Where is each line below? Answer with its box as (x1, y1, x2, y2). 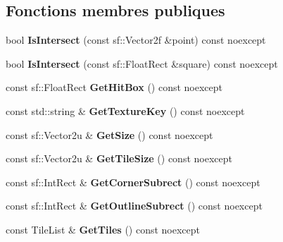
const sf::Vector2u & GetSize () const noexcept (6, 127, 213, 142)
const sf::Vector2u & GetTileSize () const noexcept (6, 151, 232, 166)
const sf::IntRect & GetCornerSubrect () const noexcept (6, 174, 260, 189)
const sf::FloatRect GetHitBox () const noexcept (6, 80, 223, 95)
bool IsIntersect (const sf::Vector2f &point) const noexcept (6, 32, 266, 47)
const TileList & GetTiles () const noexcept (6, 222, 201, 236)
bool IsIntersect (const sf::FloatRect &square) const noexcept (6, 56, 278, 71)
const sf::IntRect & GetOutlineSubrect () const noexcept (6, 198, 263, 213)
